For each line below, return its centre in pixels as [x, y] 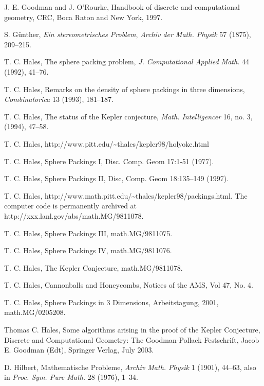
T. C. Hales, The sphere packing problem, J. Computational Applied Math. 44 [127, 62]
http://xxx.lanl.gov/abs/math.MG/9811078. [74, 215]
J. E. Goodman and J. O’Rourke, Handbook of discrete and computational [122, 7]
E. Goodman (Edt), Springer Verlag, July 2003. [79, 350]
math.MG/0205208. [35, 312]
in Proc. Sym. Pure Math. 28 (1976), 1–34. [71, 377]
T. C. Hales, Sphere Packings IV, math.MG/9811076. [88, 250]
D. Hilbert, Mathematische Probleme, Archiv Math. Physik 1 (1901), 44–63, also [130, 367]
